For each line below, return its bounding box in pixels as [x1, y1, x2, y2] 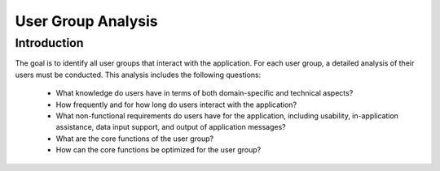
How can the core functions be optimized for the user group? [55, 145, 262, 155]
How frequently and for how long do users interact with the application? [55, 100, 297, 109]
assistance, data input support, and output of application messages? [55, 122, 286, 132]
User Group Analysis [15, 12, 158, 30]
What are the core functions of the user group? [55, 134, 214, 143]
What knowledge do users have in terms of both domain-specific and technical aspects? [55, 88, 354, 98]
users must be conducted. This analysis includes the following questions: [15, 70, 262, 79]
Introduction [15, 36, 84, 50]
